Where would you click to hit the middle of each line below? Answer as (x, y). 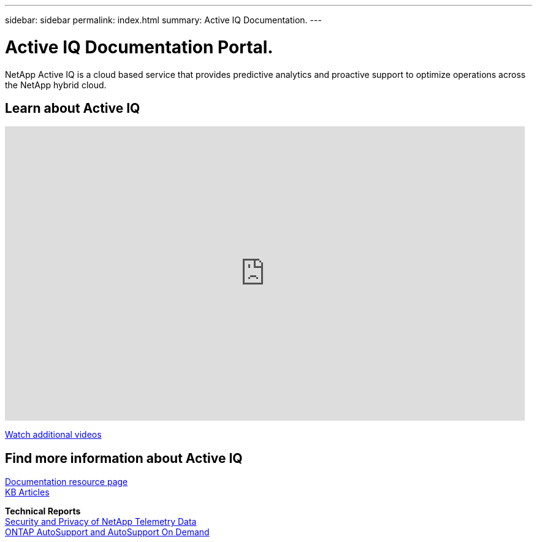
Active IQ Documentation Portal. (139, 47)
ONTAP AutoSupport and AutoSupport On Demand (107, 532)
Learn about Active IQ (73, 108)
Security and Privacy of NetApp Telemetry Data (101, 522)
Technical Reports (43, 511)
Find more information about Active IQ (124, 458)
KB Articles (27, 492)
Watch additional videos (53, 435)
